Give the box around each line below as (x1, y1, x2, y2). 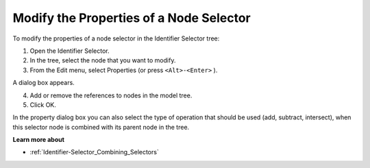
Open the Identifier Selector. (29, 47, 110, 55)
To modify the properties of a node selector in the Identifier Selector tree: (12, 34, 220, 43)
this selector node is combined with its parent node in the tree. (12, 123, 190, 131)
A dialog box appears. (12, 79, 75, 87)
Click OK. (29, 100, 56, 109)
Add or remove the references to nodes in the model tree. (29, 91, 193, 99)
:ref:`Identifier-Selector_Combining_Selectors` (29, 148, 159, 156)
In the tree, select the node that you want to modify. (29, 56, 176, 64)
